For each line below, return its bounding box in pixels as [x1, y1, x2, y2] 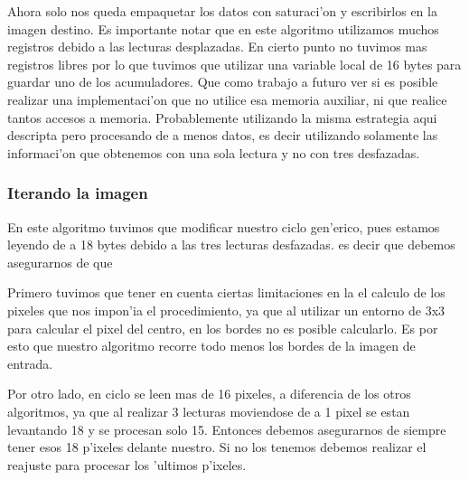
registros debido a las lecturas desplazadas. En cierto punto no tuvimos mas [7, 37, 427, 56]
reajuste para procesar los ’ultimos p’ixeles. [7, 455, 247, 474]
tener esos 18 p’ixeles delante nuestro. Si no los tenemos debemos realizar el [7, 438, 427, 456]
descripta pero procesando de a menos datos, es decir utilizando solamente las [7, 126, 438, 145]
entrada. [7, 353, 53, 372]
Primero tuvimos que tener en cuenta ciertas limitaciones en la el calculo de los [7, 283, 446, 302]
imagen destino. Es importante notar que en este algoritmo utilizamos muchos [7, 19, 439, 38]
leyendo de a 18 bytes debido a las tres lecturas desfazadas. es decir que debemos [7, 235, 455, 254]
